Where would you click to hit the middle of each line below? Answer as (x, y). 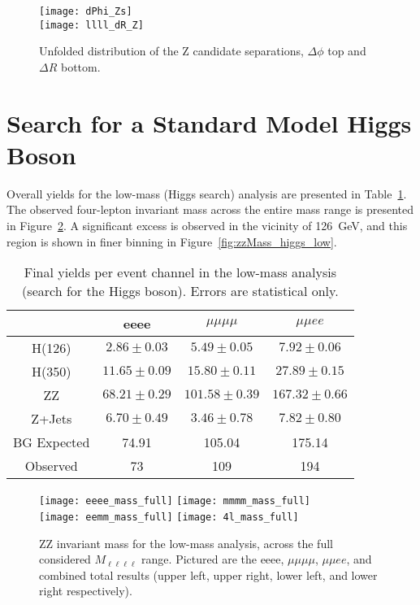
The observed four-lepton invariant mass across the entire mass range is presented (210, 209)
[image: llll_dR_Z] (91, 25)
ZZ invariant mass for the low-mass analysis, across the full (186, 543)
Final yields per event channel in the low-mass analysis (180, 272)
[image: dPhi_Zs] (86, 11)
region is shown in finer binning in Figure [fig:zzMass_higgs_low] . (172, 241)
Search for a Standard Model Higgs (209, 122)
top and (347, 51)
